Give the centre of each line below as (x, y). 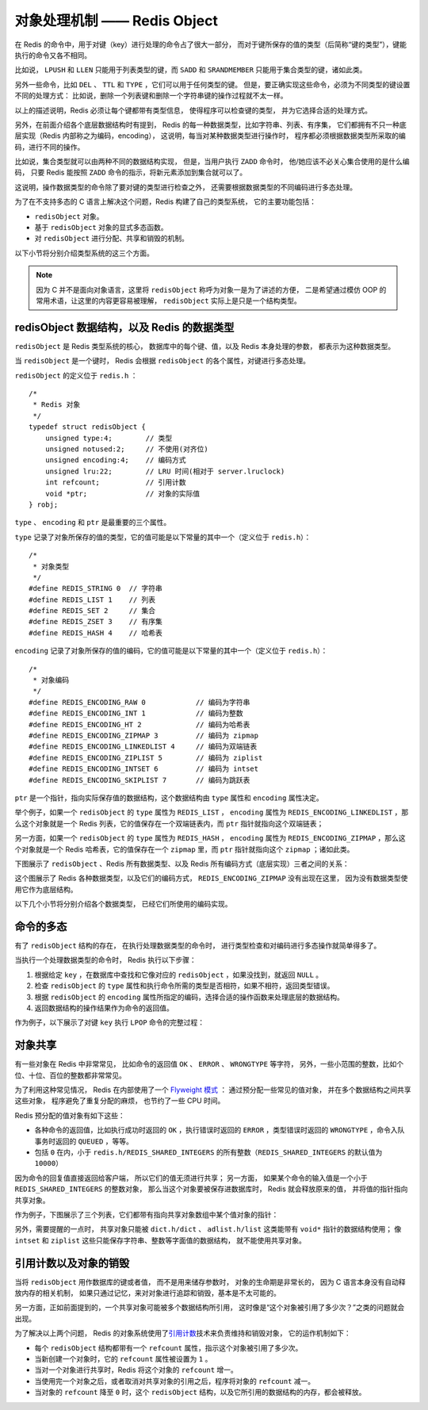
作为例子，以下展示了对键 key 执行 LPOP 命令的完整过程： (110, 1022)
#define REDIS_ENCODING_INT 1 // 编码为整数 (136, 713)
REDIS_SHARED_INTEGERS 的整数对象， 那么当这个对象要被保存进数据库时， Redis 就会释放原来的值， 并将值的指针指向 (211, 1189)
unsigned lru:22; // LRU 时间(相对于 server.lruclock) (165, 471)
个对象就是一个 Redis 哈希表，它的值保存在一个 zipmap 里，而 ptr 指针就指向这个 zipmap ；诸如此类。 (184, 849)
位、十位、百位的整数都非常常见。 (70, 1075)
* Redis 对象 (57, 405)
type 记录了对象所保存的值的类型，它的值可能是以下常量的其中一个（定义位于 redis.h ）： (163, 537)
